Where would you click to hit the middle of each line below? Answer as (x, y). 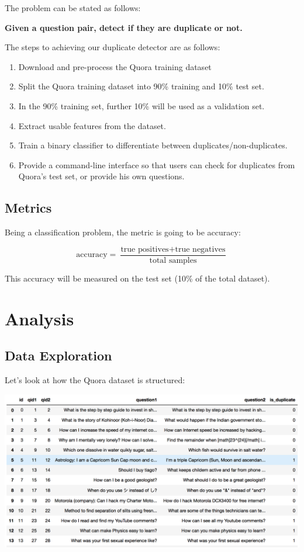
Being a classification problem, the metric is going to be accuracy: (123, 232)
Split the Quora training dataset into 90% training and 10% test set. (141, 86)
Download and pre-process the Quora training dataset (115, 66)
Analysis (39, 318)
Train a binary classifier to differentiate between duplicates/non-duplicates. (153, 145)
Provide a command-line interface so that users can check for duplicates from (157, 164)
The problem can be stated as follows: (73, 8)
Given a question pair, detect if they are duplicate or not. (124, 27)
